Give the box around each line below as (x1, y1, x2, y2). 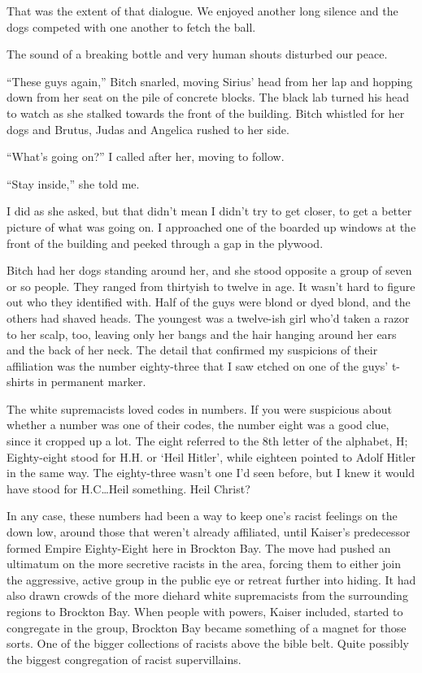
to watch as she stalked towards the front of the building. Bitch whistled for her (7, 104, 405, 121)
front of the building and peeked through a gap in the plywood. (7, 234, 324, 251)
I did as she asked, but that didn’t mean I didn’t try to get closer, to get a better (7, 202, 412, 219)
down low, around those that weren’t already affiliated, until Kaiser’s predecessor (7, 523, 411, 541)
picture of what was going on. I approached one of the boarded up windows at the (7, 218, 416, 235)
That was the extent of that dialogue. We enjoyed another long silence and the (7, 2, 398, 19)
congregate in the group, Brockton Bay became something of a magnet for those (7, 619, 407, 636)
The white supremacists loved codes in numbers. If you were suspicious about (7, 400, 392, 417)
